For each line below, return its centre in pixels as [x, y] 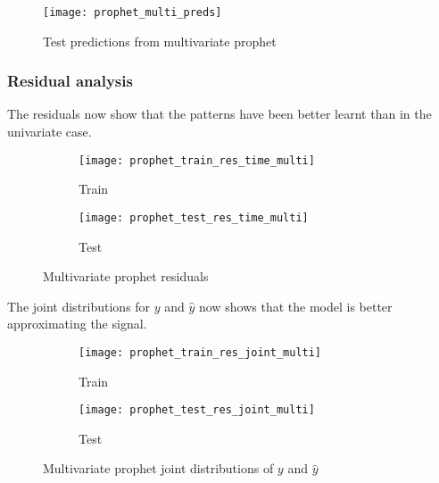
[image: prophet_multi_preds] [133, 12]
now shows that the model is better [296, 306]
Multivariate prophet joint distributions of [158, 468]
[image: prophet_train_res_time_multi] [197, 160]
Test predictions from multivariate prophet [160, 41]
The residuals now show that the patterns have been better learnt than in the [219, 114]
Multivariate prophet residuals [126, 276]
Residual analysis [70, 81]
